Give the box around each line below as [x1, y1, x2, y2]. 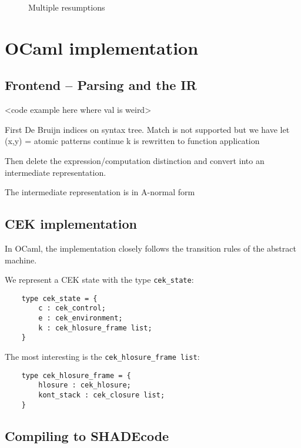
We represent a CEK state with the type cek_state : [5, 273, 194, 286]
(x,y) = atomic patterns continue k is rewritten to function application [5, 135, 260, 147]
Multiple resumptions [28, 1, 105, 13]
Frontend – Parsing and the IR [5, 76, 197, 94]
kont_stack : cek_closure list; [38, 391, 165, 400]
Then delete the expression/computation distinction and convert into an [5, 154, 265, 166]
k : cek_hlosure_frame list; [38, 323, 152, 332]
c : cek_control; [38, 304, 106, 313]
